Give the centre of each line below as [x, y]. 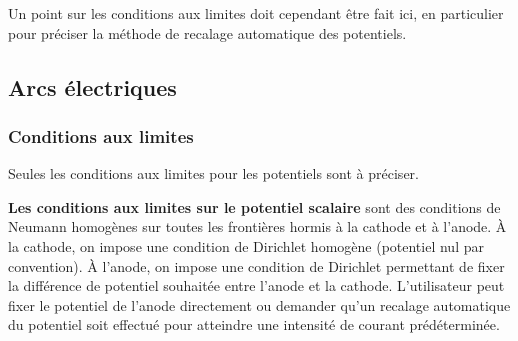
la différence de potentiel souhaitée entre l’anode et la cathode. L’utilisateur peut [256, 285]
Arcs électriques [92, 86]
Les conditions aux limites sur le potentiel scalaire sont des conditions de [254, 206]
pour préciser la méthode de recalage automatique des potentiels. [207, 32]
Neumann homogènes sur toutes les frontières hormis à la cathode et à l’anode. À [257, 226]
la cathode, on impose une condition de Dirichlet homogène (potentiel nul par [246, 245]
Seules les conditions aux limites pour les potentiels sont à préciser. [213, 173]
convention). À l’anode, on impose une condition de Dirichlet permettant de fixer [256, 265]
